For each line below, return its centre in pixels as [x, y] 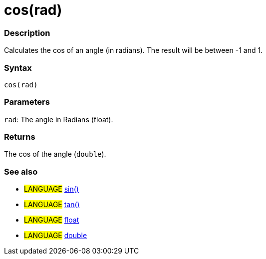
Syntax [18, 68]
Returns [20, 137]
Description [27, 33]
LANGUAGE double [56, 236]
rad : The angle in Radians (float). [59, 119]
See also [21, 171]
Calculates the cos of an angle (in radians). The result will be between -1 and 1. [133, 50]
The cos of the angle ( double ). [55, 154]
